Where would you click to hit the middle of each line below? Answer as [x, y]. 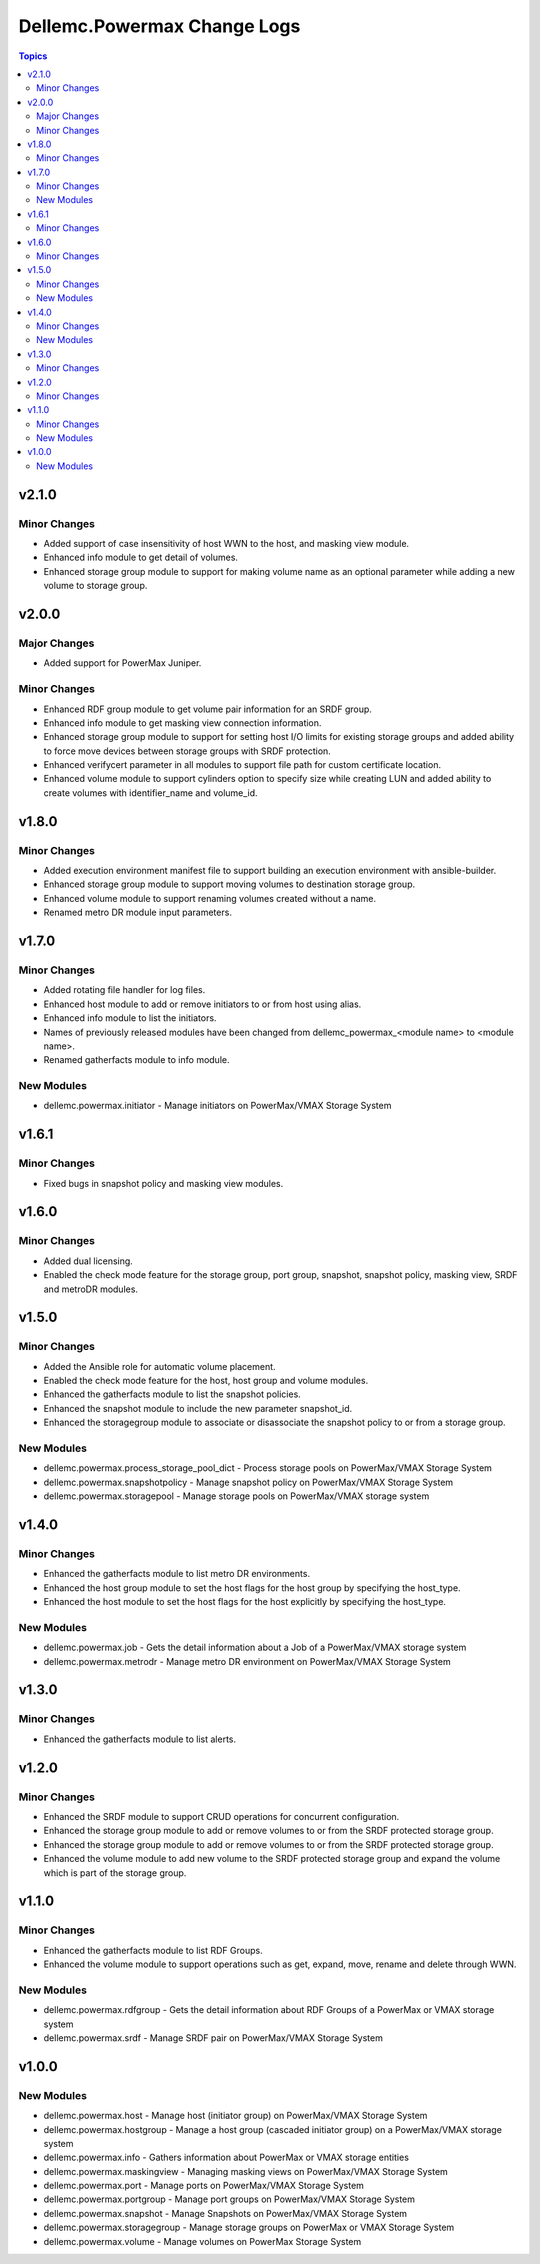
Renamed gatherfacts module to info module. [136, 1060]
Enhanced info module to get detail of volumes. [141, 557]
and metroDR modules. [91, 1289]
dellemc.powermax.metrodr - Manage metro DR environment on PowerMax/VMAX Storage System [247, 1661]
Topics [33, 56]
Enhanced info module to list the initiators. [130, 1018]
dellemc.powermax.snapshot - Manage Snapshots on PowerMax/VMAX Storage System [225, 2213]
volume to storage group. [95, 586]
